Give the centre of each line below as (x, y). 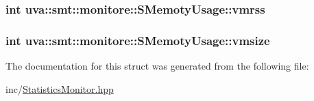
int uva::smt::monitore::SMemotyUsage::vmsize (138, 40)
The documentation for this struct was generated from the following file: (157, 66)
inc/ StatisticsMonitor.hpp (60, 88)
